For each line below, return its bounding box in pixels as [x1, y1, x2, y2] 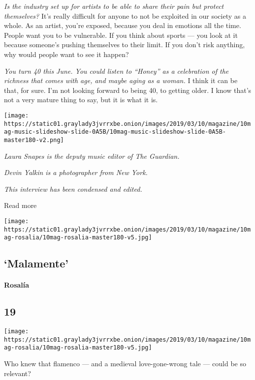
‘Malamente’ [4, 256, 68, 271]
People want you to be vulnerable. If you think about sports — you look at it [4, 29, 238, 40]
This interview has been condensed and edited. [4, 183, 142, 194]
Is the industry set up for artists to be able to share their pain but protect [4, 1, 224, 11]
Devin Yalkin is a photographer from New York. [4, 167, 148, 177]
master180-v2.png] [4, 136, 64, 144]
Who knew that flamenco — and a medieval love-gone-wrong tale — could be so [4, 358, 247, 369]
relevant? [4, 368, 31, 378]
